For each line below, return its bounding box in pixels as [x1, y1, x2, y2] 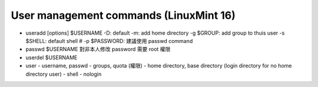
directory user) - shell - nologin [25, 71, 102, 78]
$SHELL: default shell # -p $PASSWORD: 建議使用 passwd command [25, 37, 193, 44]
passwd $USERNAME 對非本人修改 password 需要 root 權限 [25, 46, 171, 53]
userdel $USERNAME [25, 53, 78, 61]
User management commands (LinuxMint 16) [11, 9, 236, 22]
